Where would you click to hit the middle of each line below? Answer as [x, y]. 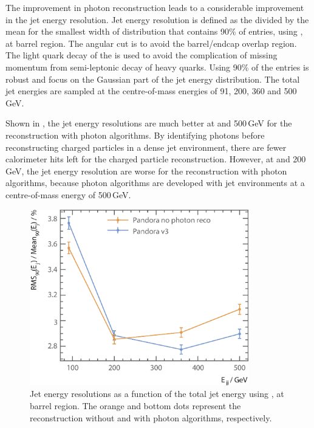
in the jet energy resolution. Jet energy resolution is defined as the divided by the [157, 19]
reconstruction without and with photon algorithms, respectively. [151, 417]
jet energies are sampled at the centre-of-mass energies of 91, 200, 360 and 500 [151, 91]
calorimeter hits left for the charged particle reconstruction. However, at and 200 [156, 159]
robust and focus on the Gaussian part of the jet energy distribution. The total [153, 79]
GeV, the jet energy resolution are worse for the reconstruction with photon [146, 171]
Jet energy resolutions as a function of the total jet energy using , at [157, 394]
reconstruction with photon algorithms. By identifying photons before [135, 135]
